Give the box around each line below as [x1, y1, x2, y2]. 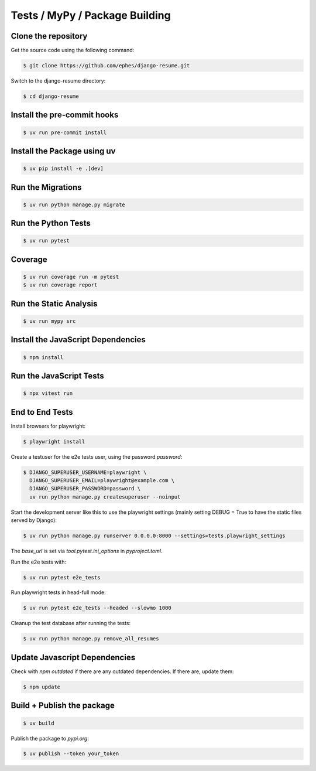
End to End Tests [11, 407, 73, 417]
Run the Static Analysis [11, 299, 98, 309]
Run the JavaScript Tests [11, 371, 105, 381]
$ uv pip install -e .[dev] [23, 165, 104, 172]
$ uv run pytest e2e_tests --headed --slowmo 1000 [23, 605, 172, 612]
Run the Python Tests [11, 219, 91, 228]
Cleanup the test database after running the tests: [11, 620, 131, 627]
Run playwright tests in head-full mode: [11, 589, 107, 596]
